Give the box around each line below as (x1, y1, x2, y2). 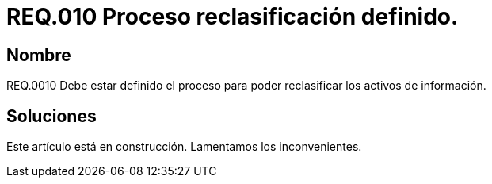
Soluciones (6, 105, 97, 126)
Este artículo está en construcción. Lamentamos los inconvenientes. (6, 140, 362, 154)
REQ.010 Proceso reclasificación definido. (6, 3, 459, 30)
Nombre (6, 44, 71, 65)
